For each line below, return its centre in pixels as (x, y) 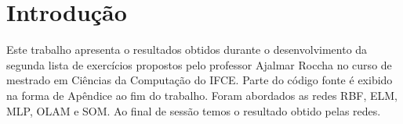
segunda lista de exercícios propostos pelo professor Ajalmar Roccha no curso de (199, 64)
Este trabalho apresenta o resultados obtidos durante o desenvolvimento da (187, 50)
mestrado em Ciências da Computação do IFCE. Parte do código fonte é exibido (200, 80)
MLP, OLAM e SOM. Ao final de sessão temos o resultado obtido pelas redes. (194, 110)
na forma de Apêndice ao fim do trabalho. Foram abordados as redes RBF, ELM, (202, 95)
